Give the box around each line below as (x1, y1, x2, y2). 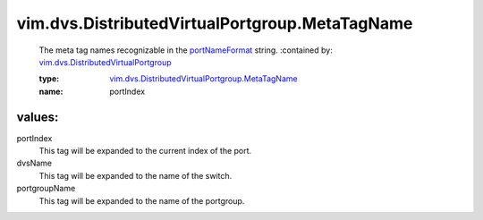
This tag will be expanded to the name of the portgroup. (38, 195, 245, 206)
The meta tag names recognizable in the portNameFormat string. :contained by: (38, 45, 333, 55)
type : (38, 73, 60, 84)
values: (16, 109, 59, 124)
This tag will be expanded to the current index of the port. (38, 146, 252, 157)
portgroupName (16, 183, 76, 194)
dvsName (16, 157, 53, 169)
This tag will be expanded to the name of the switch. (38, 170, 233, 181)
